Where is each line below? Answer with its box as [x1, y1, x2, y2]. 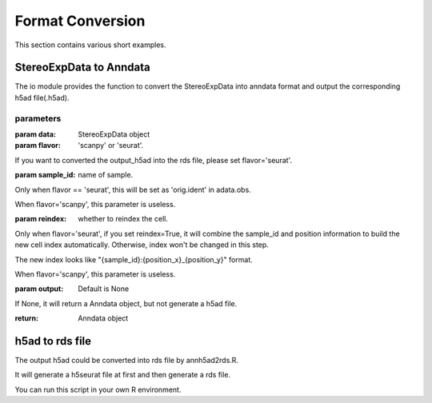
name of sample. [78, 170, 134, 180]
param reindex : [14, 214, 67, 224]
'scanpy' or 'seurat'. [78, 141, 144, 150]
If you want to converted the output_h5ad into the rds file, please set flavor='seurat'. [14, 155, 292, 165]
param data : [14, 129, 56, 139]
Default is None [78, 284, 130, 293]
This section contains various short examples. [14, 40, 167, 50]
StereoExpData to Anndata [14, 61, 151, 74]
